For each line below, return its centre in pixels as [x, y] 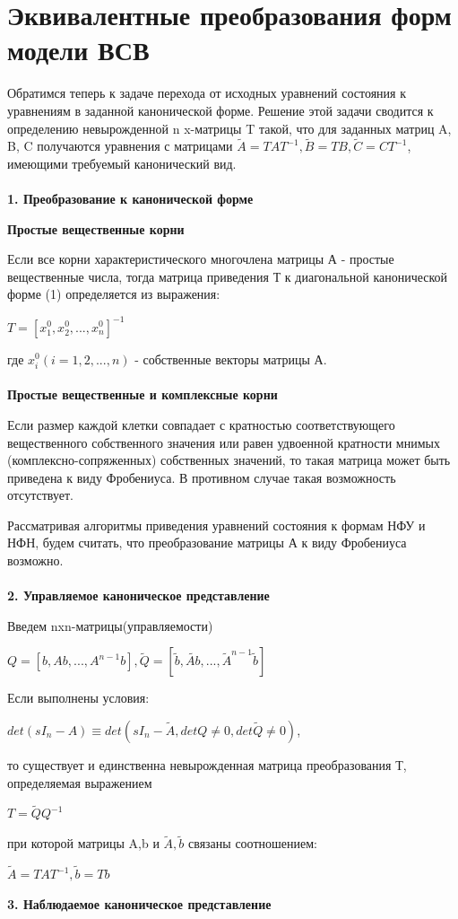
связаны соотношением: [253, 843]
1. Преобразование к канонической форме [130, 199]
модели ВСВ [78, 50]
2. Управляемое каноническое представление [138, 595]
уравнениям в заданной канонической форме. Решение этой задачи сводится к [220, 110]
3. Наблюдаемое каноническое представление [139, 903]
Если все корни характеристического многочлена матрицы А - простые [201, 259]
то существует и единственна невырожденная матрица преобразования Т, [207, 765]
